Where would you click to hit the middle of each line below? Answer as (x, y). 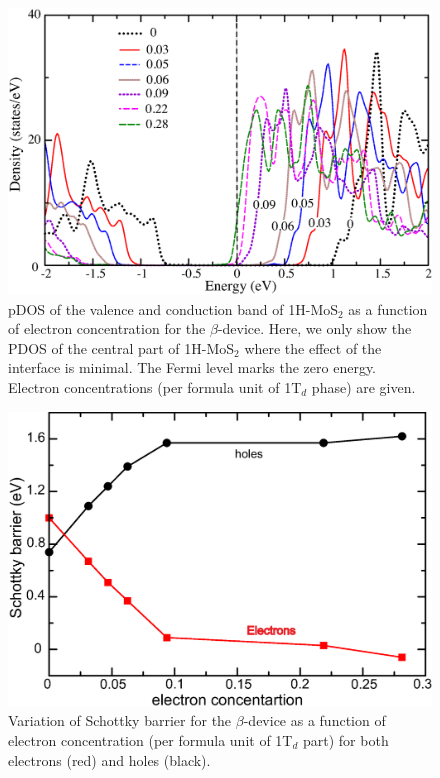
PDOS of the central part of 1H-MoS (121, 347)
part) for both (346, 739)
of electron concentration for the (107, 328)
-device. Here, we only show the (314, 328)
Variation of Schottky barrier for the (120, 720)
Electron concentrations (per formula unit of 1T (155, 386)
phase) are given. (363, 386)
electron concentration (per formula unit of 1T (150, 739)
